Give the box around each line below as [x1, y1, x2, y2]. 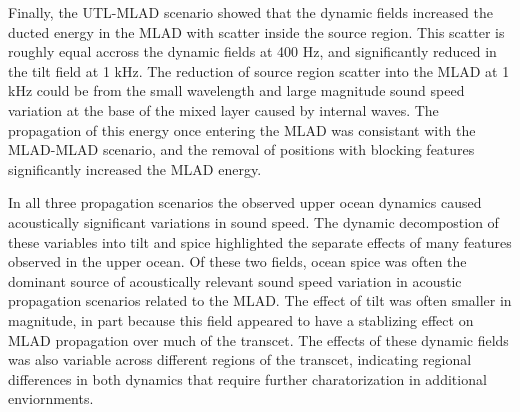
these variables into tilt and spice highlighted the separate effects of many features [8, 231, 512, 252]
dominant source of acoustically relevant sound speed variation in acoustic [8, 270, 462, 291]
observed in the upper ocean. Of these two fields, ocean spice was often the [8, 251, 467, 272]
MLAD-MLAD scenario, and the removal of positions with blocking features [8, 139, 475, 160]
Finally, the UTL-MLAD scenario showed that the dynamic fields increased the [8, 2, 493, 22]
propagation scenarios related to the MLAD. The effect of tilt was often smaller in [8, 290, 512, 311]
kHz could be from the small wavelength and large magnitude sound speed [8, 80, 465, 101]
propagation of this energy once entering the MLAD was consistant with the [8, 119, 476, 140]
